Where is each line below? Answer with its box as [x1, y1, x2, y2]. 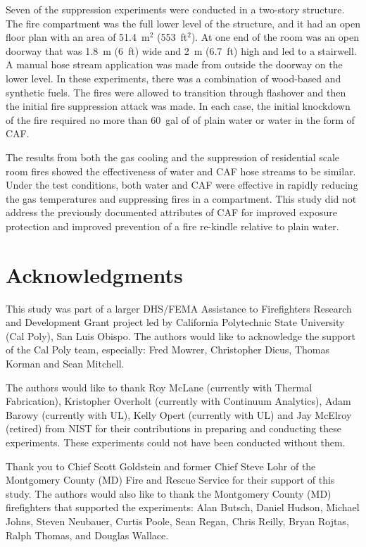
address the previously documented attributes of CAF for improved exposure [6, 205, 338, 220]
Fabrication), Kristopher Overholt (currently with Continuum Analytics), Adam [6, 394, 351, 408]
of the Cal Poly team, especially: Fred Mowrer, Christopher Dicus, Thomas [6, 342, 329, 357]
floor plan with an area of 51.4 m [6, 30, 150, 44]
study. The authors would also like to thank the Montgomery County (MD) [6, 486, 332, 501]
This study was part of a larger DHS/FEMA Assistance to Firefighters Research [6, 301, 352, 315]
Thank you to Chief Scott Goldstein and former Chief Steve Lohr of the [6, 458, 316, 473]
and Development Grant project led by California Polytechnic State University [6, 315, 345, 329]
